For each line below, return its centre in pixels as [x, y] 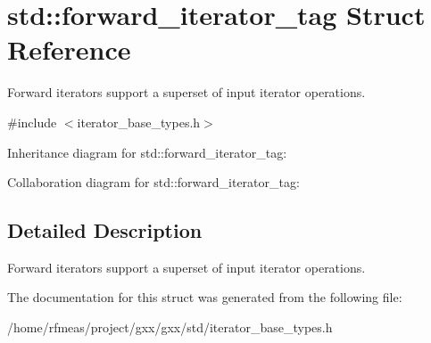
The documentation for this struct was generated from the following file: [205, 297]
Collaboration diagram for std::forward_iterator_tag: [153, 182]
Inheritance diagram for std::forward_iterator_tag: [147, 152]
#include [32, 122]
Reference [69, 49]
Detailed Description [105, 230]
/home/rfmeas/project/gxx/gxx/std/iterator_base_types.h [170, 327]
